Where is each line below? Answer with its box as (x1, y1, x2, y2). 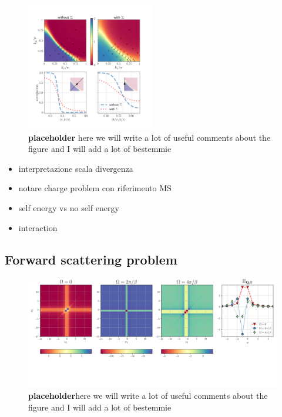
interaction (18, 221, 58, 233)
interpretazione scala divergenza (18, 162, 133, 174)
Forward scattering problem (5, 250, 177, 268)
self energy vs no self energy (18, 201, 119, 213)
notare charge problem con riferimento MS (18, 182, 172, 194)
